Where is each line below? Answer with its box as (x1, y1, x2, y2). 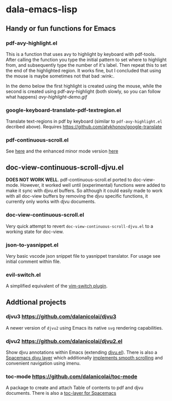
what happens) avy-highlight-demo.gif (6, 93, 88, 100)
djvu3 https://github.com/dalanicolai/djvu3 (6, 313, 117, 320)
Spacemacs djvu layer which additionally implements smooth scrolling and (6, 355, 163, 361)
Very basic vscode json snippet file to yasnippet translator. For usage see (6, 253, 161, 259)
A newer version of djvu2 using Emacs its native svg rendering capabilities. (6, 324, 163, 331)
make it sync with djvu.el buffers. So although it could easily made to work (6, 187, 163, 194)
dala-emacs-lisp (6, 4, 78, 15)
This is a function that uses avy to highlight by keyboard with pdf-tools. (6, 51, 156, 57)
